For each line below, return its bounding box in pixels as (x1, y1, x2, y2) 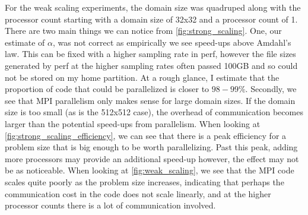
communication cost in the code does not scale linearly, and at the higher (5, 187, 271, 200)
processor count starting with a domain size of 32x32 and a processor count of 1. (5, 12, 298, 25)
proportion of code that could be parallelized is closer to (5, 83, 209, 95)
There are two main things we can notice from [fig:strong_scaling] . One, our (5, 24, 282, 37)
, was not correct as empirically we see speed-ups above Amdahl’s (52, 36, 291, 48)
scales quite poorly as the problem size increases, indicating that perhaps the (5, 175, 284, 188)
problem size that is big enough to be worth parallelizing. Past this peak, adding (5, 141, 298, 153)
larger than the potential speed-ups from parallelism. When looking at (5, 117, 261, 129)
